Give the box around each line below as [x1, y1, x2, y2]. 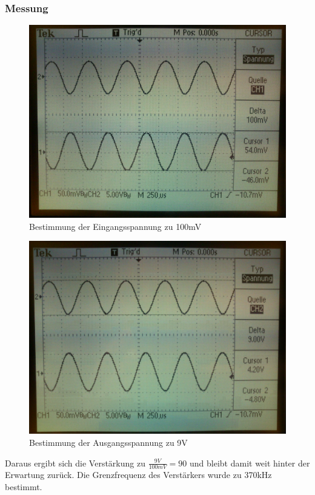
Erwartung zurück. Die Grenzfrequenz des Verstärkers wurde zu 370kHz [5, 468, 272, 481]
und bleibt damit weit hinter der [190, 456, 310, 469]
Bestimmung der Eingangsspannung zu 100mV [29, 220, 202, 232]
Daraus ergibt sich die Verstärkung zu [5, 456, 145, 469]
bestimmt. [5, 480, 42, 493]
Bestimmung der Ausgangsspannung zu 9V [29, 436, 188, 448]
